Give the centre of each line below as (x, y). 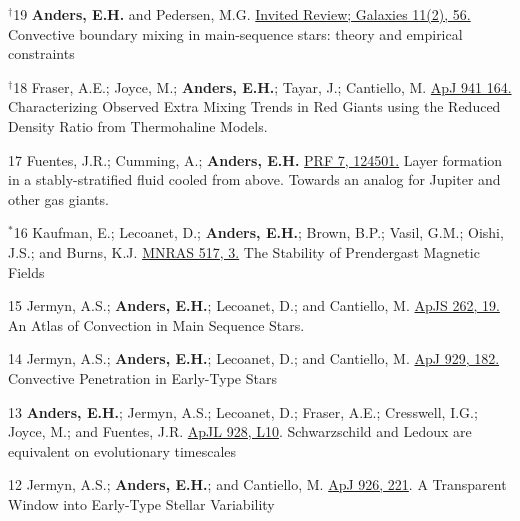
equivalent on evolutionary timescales (122, 450)
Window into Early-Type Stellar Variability (141, 503)
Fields (26, 271)
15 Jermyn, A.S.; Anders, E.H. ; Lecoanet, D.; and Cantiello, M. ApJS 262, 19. (254, 305)
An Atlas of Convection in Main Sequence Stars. (156, 324)
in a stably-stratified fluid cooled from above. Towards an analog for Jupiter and (254, 179)
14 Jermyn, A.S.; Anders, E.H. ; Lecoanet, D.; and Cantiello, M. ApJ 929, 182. (254, 358)
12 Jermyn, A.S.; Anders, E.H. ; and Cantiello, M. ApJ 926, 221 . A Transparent (257, 484)
